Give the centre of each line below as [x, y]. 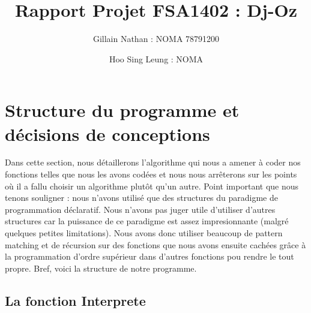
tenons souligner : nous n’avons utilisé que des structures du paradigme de [141, 198]
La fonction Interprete [75, 300]
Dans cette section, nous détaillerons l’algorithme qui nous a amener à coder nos [153, 162]
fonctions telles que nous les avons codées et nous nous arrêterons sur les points [151, 174]
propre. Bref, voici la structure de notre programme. [101, 268]
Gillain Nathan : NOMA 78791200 [156, 39]
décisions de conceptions [107, 133]
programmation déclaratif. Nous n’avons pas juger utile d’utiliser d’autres [140, 209]
